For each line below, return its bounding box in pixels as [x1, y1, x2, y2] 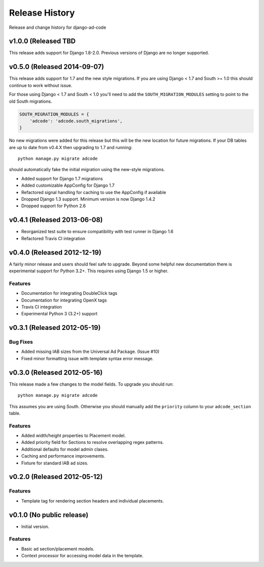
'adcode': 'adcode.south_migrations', [29, 118, 123, 124]
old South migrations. [9, 98, 52, 104]
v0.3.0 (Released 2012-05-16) [9, 368, 103, 376]
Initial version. [21, 523, 50, 529]
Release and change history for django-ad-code [9, 24, 106, 30]
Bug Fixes [9, 339, 33, 346]
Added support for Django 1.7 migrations [21, 175, 103, 181]
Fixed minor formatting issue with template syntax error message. [21, 355, 154, 361]
